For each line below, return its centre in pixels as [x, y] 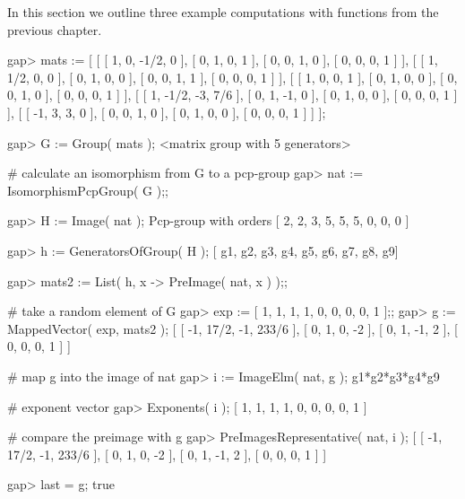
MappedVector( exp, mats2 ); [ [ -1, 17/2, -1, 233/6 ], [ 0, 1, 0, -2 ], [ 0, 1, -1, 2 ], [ [232, 328]
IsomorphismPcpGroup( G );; [88, 190]
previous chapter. [55, 29]
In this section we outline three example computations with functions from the [223, 12]
